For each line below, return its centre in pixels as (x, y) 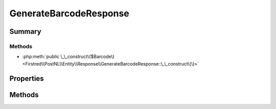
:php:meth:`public (41, 57)
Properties (27, 79)
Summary (25, 31)
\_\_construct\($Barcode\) (87, 57)
